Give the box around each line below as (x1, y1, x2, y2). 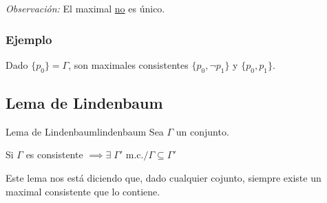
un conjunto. (176, 124, 229, 138)
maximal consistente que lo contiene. (6, 184, 160, 198)
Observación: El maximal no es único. (6, 1, 165, 15)
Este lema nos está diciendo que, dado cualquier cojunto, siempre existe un (6, 171, 321, 184)
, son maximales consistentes (68, 57, 189, 72)
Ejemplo (6, 30, 52, 47)
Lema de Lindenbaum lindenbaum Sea (6, 124, 164, 138)
